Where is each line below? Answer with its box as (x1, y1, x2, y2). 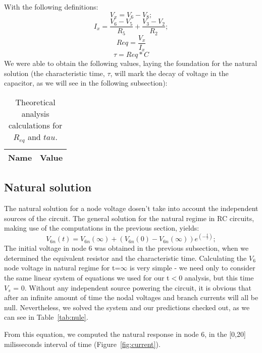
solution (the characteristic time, (4, 67, 105, 78)
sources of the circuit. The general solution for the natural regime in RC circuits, (4, 213, 254, 223)
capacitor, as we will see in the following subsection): (4, 78, 168, 88)
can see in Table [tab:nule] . (4, 312, 88, 322)
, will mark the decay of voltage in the (110, 67, 229, 78)
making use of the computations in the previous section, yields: (4, 223, 199, 233)
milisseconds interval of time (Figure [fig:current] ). (4, 338, 161, 349)
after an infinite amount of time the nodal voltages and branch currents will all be (4, 292, 258, 303)
